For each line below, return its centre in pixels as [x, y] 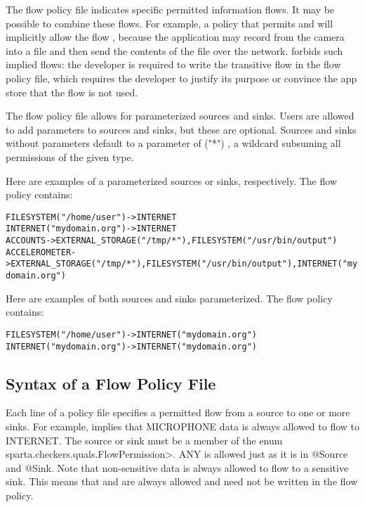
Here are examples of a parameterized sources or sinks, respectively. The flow [171, 180]
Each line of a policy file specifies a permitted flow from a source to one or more [178, 412]
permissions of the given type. [70, 156]
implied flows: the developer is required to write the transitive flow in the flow [173, 64]
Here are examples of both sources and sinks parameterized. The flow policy [169, 298]
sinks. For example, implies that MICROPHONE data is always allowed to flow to [183, 426]
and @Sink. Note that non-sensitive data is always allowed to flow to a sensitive [177, 467]
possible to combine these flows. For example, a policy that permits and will [170, 23]
